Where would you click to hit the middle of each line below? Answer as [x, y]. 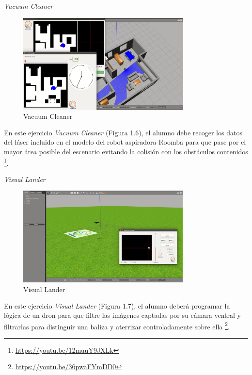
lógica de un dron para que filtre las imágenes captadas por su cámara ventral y [122, 315]
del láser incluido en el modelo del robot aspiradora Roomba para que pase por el [125, 142]
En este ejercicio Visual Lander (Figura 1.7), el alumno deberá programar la [117, 305]
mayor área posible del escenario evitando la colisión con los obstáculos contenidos [126, 151]
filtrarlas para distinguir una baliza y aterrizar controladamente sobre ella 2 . [117, 326]
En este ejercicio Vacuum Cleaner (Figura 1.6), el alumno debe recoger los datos [123, 132]
